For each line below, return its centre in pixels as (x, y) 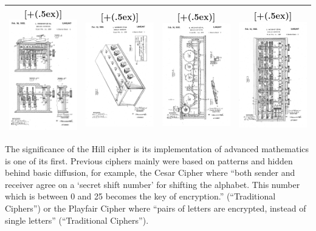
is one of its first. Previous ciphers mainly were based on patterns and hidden (149, 160)
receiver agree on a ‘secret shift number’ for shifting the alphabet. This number (153, 184)
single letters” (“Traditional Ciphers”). (77, 220)
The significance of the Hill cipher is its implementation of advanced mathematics (157, 149)
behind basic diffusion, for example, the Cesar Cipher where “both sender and (150, 172)
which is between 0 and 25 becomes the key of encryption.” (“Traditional (140, 196)
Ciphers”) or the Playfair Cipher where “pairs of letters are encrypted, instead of (156, 208)
